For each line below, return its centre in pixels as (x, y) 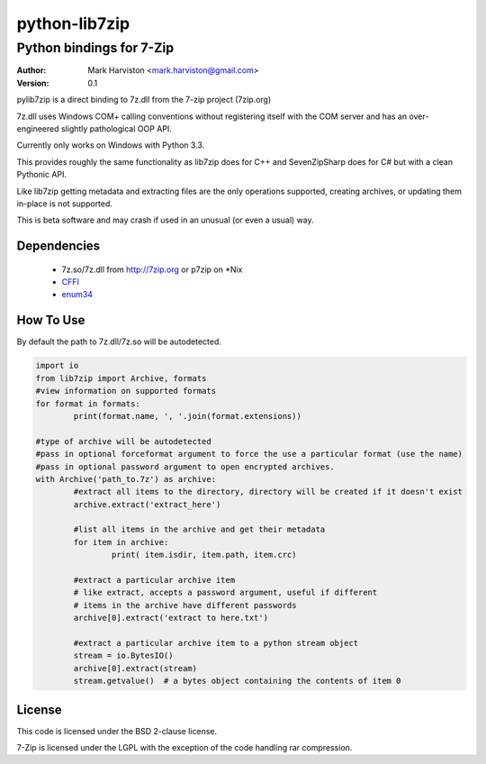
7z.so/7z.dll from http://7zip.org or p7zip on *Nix (152, 269)
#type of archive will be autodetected (123, 441)
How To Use (51, 320)
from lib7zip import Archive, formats (121, 378)
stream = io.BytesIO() (124, 656)
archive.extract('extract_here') (147, 504)
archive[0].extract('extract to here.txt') (171, 618)
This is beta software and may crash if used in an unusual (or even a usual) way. (165, 220)
